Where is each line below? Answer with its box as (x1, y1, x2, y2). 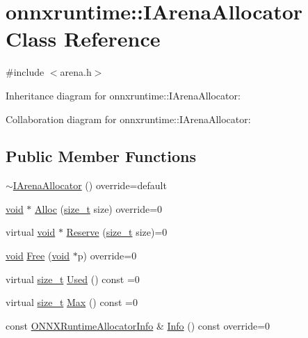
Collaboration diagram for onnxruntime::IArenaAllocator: (6, 111, 251, 126)
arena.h (60, 65, 92, 79)
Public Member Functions (6, 145, 196, 167)
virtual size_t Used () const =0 (6, 271, 140, 286)
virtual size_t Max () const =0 (6, 295, 138, 309)
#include (6, 65, 44, 79)
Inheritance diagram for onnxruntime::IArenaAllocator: (6, 88, 241, 102)
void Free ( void (6, 248, 70, 263)
